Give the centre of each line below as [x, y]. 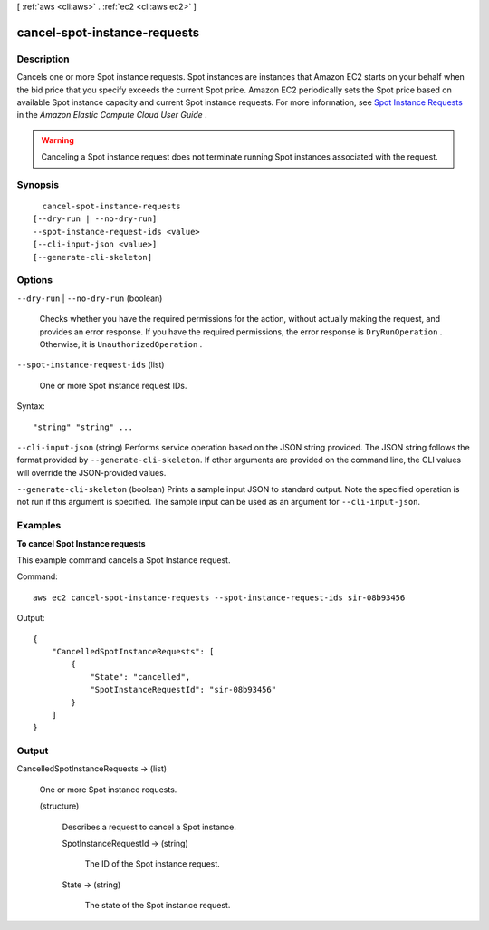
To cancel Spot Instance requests [81, 543]
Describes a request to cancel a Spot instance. [149, 827]
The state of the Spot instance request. [158, 906]
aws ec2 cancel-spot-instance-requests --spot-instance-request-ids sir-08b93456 [219, 597]
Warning [58, 140]
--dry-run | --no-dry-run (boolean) [90, 298]
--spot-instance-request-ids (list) [91, 365]
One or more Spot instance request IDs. [113, 385]
